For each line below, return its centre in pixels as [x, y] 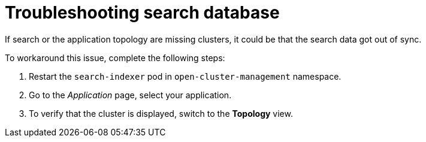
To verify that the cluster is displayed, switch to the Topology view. [161, 113]
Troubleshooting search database [142, 13]
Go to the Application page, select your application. [130, 95]
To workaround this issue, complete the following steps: [115, 58]
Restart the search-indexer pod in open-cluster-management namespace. [185, 76]
